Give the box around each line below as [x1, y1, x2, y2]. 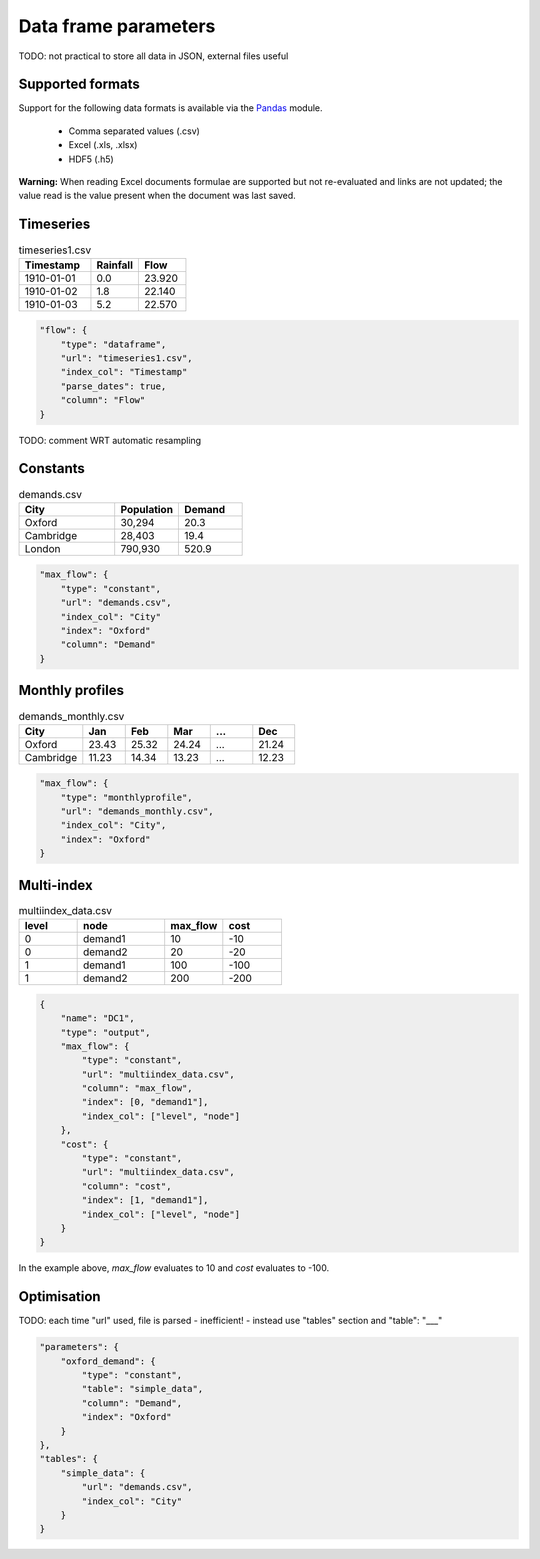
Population [120, 502, 174, 516]
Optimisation [18, 1288, 101, 1305]
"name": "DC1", [60, 1013, 135, 1024]
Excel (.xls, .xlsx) [68, 139, 138, 151]
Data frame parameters [18, 15, 216, 37]
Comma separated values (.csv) [68, 125, 200, 137]
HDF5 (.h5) [68, 153, 114, 165]
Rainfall [96, 258, 134, 272]
